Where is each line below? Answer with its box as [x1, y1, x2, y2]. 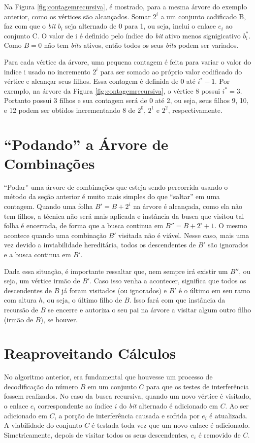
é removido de [198, 429, 241, 440]
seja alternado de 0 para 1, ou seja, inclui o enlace [65, 21, 216, 31]
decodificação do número [4, 381, 78, 391]
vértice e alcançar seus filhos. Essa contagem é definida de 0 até [4, 76, 196, 86]
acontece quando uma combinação [4, 230, 107, 240]
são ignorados [207, 239, 249, 250]
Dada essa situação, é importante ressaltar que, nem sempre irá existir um [4, 266, 228, 276]
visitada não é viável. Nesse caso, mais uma [118, 230, 249, 240]
